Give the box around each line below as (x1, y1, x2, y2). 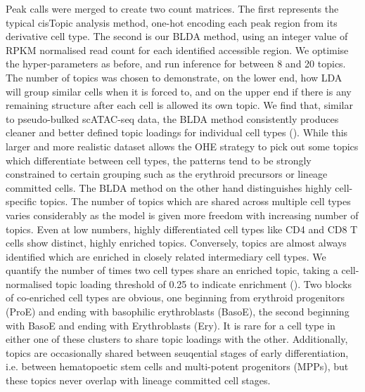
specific (6, 194, 37, 209)
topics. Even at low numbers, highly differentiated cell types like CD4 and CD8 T (6, 221, 358, 236)
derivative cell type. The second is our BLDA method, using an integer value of (6, 29, 348, 44)
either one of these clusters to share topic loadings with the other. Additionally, (6, 332, 348, 346)
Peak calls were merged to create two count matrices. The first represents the (6, 1, 339, 15)
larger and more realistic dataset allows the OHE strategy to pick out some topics (6, 138, 359, 153)
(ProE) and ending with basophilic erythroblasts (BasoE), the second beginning (6, 304, 350, 319)
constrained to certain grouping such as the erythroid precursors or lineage (6, 166, 328, 181)
